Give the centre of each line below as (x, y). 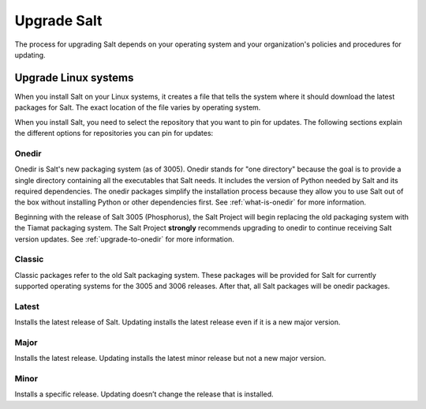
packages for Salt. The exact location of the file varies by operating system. (138, 107)
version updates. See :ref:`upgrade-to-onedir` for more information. (124, 239)
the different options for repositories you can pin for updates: (114, 133)
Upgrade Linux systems (74, 78)
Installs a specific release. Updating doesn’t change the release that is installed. (144, 394)
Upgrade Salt (58, 21)
